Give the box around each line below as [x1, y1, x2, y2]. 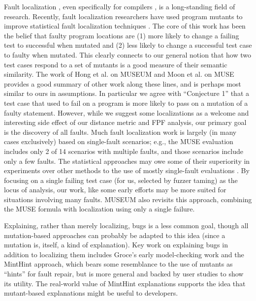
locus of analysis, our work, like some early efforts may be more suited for [4, 184, 226, 195]
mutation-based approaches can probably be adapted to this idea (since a [4, 230, 225, 240]
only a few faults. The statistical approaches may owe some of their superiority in [4, 155, 250, 166]
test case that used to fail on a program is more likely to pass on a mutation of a [4, 97, 248, 108]
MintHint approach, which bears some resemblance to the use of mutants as [4, 259, 233, 269]
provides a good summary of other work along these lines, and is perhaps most [4, 78, 241, 89]
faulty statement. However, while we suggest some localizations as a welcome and [4, 107, 249, 118]
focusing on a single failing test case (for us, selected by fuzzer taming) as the [4, 175, 238, 185]
